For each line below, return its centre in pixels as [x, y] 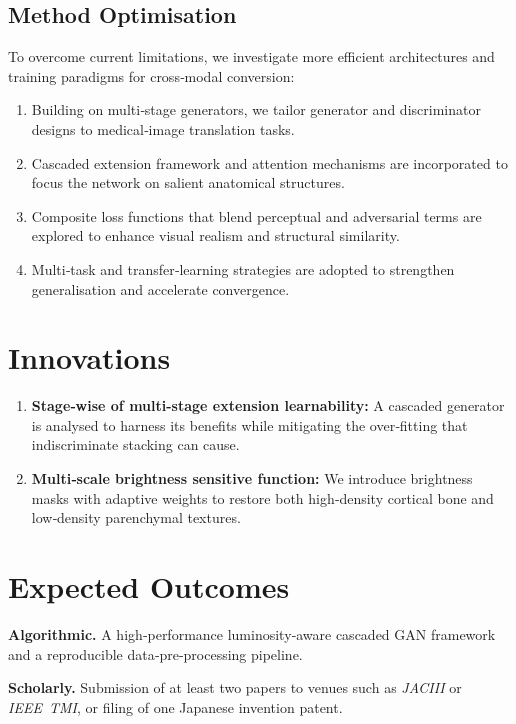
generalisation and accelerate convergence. [160, 288]
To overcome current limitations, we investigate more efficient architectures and [251, 56]
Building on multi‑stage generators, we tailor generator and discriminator [256, 109]
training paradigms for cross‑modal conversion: [151, 75]
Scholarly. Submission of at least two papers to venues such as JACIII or [235, 687]
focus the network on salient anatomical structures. [188, 182]
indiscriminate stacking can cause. [135, 444]
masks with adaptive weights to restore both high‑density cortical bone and [262, 497]
